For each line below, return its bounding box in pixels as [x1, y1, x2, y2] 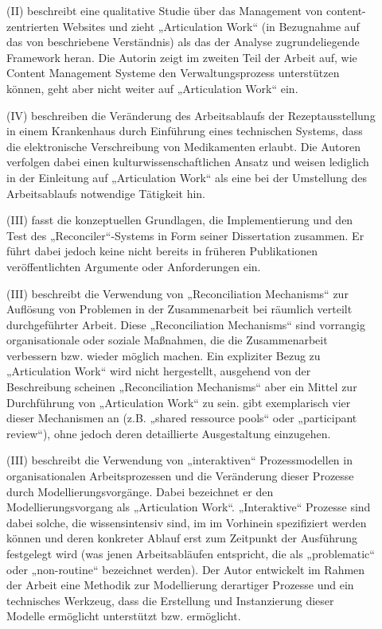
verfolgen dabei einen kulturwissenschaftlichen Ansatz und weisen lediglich [6, 153, 369, 170]
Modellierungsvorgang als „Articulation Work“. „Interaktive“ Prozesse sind [6, 499, 371, 515]
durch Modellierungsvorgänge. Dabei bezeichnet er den [6, 483, 274, 499]
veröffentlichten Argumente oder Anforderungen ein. [6, 258, 261, 274]
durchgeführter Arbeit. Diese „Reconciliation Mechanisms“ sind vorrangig [6, 316, 365, 332]
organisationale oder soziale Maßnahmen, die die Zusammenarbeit [6, 332, 328, 348]
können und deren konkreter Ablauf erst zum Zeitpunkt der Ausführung [6, 530, 358, 546]
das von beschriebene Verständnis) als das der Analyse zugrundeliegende [6, 33, 360, 50]
